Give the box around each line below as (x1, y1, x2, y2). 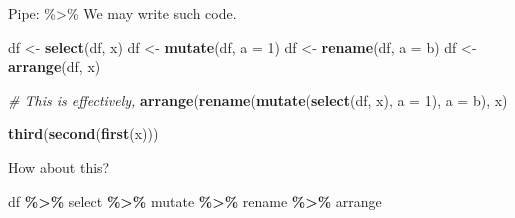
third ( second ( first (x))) (8, 123, 159, 144)
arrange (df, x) (8, 56, 101, 77)
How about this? (8, 156, 110, 177)
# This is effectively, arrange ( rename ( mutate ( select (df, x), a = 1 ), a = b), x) (8, 89, 508, 110)
